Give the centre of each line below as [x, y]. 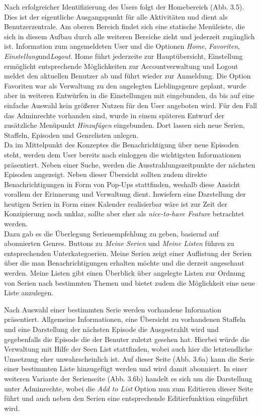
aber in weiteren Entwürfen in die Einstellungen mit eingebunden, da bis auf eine [129, 95]
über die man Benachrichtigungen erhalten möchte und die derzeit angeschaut [124, 263]
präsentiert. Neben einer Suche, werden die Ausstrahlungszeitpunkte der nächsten [130, 164]
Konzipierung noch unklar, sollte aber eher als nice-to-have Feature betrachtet [124, 214]
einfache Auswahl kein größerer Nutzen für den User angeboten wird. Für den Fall [130, 105]
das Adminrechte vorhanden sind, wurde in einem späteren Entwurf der [114, 115]
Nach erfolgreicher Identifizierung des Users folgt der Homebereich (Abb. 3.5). [124, 7]
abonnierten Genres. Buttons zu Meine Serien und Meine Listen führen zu [119, 243]
